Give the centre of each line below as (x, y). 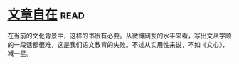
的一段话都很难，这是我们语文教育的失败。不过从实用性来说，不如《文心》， (118, 44)
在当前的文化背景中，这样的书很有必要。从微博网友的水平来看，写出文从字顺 (119, 36)
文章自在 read (46, 15)
